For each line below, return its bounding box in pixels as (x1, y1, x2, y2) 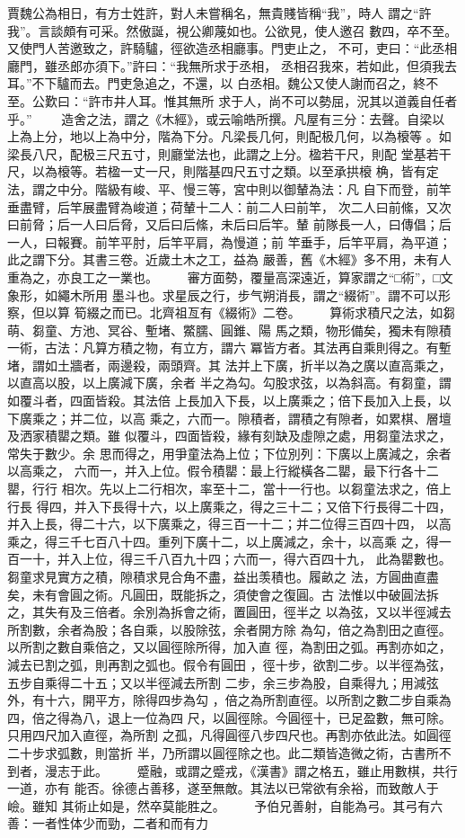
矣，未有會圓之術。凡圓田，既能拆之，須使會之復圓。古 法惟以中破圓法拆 (7, 584, 439, 603)
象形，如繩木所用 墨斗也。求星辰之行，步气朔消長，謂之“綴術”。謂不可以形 (7, 285, 451, 304)
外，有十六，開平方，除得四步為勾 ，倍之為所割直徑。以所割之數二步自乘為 (7, 691, 452, 709)
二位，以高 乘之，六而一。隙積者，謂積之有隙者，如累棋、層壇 (82, 408, 452, 427)
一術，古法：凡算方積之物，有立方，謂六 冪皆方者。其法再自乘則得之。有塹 (7, 338, 452, 357)
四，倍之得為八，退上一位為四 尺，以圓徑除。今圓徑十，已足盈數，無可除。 (7, 708, 452, 727)
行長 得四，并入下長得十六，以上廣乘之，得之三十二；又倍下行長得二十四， (7, 496, 452, 515)
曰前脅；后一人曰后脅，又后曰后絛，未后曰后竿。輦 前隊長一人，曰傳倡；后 (7, 215, 452, 234)
